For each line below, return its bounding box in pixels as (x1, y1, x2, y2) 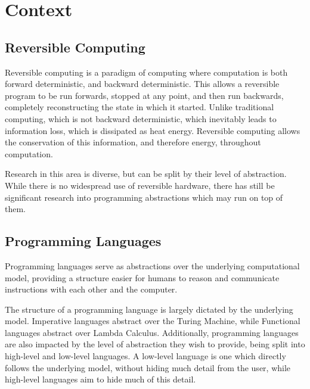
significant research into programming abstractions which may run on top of (5, 191, 283, 203)
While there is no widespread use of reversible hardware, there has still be (5, 179, 275, 191)
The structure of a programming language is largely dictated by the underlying (5, 303, 293, 315)
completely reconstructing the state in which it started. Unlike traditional (5, 101, 274, 113)
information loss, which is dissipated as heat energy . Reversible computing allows (5, 124, 300, 136)
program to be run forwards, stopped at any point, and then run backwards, (5, 89, 284, 101)
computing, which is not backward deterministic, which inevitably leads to (5, 112, 277, 125)
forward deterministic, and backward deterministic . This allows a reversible (5, 77, 280, 90)
